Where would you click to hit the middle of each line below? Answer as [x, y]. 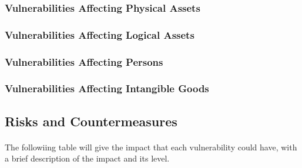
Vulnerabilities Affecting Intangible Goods [107, 88]
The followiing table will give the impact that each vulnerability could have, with [151, 147]
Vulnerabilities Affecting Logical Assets [100, 34]
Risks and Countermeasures [91, 121]
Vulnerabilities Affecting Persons [84, 61]
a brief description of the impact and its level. [87, 158]
